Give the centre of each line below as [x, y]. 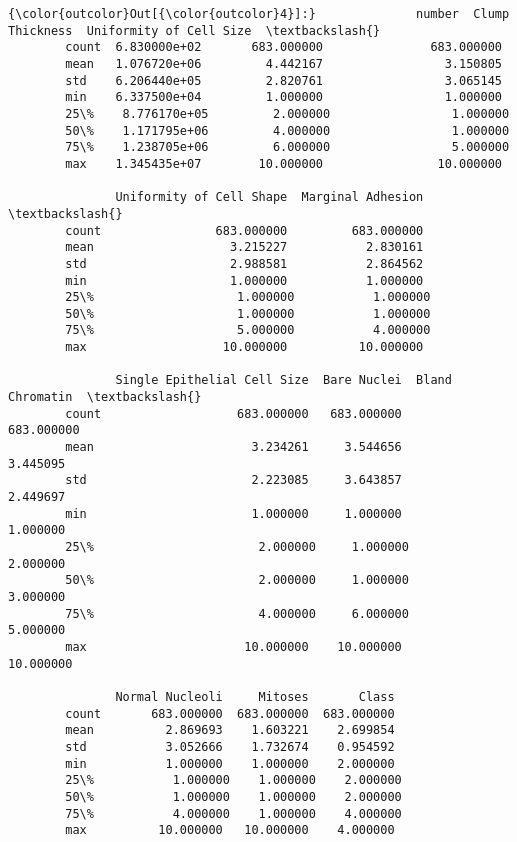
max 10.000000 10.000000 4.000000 [230, 830]
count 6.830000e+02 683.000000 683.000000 [283, 47]
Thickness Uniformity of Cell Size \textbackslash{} [194, 30]
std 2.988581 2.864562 [244, 263]
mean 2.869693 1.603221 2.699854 [230, 730]
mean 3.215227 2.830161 [244, 247]
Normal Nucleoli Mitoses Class [255, 696]
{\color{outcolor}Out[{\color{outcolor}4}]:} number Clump [259, 14]
